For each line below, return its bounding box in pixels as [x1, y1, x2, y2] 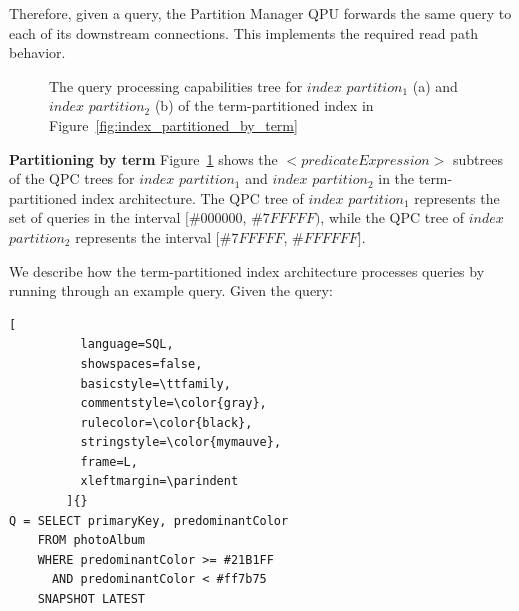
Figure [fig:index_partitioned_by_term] [49, 114, 298, 135]
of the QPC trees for [9, 168, 135, 189]
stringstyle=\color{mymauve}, [80, 435, 282, 450]
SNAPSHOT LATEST [37, 592, 146, 607]
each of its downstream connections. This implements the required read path [9, 22, 479, 43]
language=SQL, [80, 337, 174, 352]
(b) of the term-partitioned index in [154, 95, 374, 116]
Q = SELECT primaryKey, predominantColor [9, 513, 289, 528]
